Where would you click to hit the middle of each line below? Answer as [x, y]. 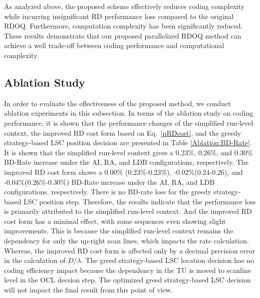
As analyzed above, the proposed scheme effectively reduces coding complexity [124, 6]
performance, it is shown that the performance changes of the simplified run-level [129, 122]
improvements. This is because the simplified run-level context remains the [119, 231]
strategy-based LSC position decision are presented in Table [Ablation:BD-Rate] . [128, 142]
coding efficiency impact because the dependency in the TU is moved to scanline [127, 270]
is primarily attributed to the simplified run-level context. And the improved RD [128, 211]
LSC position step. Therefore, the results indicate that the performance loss [140, 201]
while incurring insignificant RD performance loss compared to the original [119, 16]
